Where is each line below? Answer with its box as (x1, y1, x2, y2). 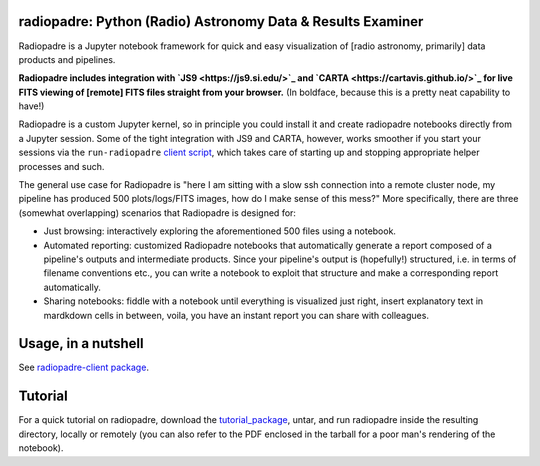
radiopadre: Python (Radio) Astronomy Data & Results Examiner (18, 13, 424, 30)
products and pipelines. (18, 53, 116, 65)
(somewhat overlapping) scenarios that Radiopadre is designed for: (18, 206, 297, 219)
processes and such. (18, 160, 105, 172)
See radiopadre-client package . (18, 361, 150, 374)
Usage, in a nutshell (18, 335, 144, 352)
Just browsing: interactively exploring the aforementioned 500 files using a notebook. (43, 225, 397, 237)
